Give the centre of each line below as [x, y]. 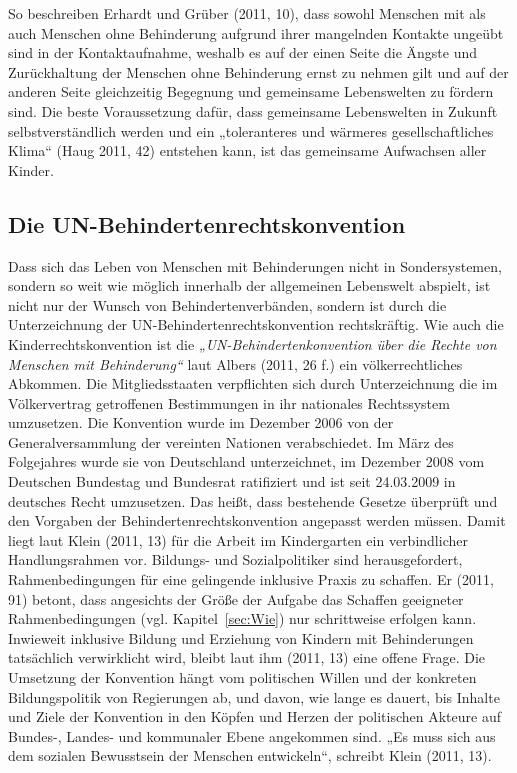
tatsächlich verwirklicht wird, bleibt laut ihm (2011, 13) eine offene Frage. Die [247, 657]
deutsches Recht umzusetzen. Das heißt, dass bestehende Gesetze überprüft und [253, 500]
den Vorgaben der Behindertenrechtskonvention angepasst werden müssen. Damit [257, 520]
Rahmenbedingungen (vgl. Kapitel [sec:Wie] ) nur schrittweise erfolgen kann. [242, 618]
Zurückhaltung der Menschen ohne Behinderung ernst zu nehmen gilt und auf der [258, 71]
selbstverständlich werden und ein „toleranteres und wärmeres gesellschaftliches [251, 130]
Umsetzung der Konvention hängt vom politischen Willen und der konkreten [242, 677]
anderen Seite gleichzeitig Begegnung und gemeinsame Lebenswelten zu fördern [251, 91]
